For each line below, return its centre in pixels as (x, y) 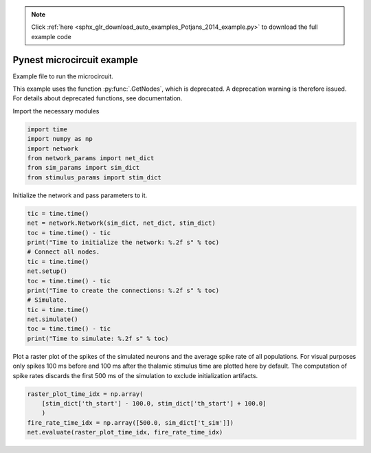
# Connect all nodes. (64, 252)
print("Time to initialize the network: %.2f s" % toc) (123, 242)
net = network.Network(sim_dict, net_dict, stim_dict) (121, 223)
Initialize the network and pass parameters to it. (80, 195)
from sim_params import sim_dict (83, 168)
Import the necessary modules (56, 111)
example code (51, 36)
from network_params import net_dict (91, 158)
